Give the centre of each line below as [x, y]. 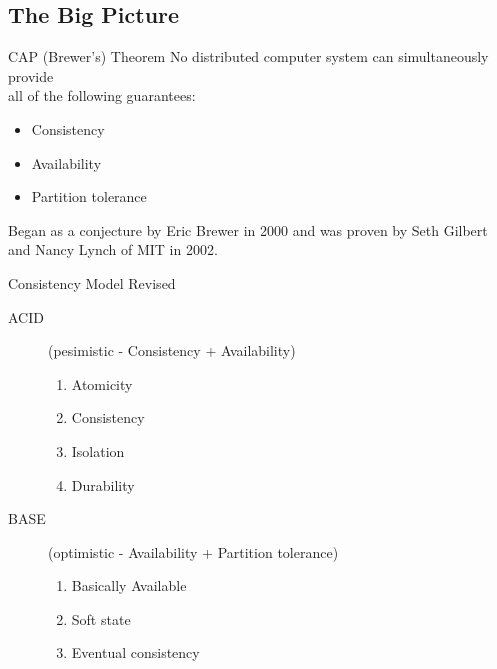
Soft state [101, 618]
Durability [103, 484]
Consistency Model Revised [92, 282]
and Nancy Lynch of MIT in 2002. [113, 249]
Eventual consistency [135, 652]
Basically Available [129, 585]
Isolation [98, 450]
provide [31, 75]
